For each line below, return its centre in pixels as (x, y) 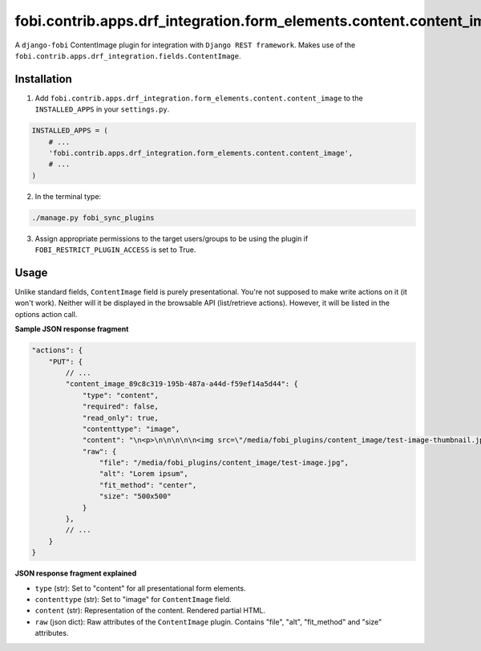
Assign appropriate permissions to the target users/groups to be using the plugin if (172, 238)
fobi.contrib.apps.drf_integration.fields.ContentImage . (128, 55)
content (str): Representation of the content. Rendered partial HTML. (150, 611)
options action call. (46, 314)
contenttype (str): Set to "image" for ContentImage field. (133, 599)
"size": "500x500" (135, 496)
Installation (43, 79)
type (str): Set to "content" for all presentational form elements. (140, 588)
